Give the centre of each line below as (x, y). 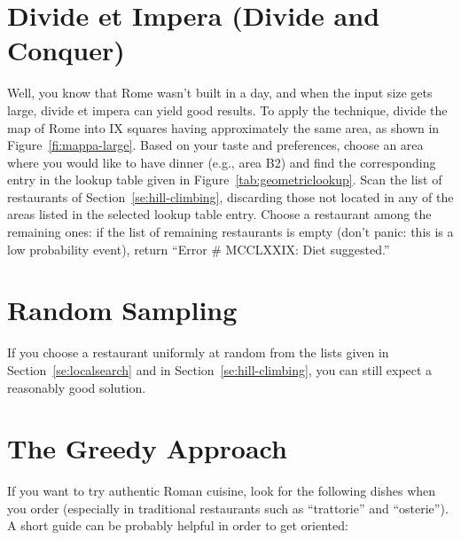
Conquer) (66, 50)
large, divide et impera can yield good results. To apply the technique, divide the (227, 110)
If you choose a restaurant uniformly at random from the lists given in (198, 352)
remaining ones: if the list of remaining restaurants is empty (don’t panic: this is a (230, 232)
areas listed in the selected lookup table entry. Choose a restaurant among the (219, 214)
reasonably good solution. (77, 387)
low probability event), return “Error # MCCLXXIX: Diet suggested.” (199, 249)
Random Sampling (122, 310)
